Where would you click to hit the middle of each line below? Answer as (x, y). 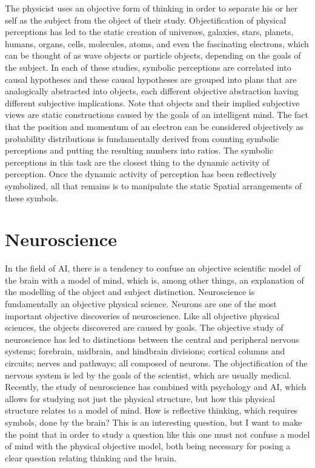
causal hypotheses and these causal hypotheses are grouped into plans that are (151, 79)
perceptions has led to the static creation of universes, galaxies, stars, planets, (149, 32)
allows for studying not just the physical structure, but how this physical (140, 398)
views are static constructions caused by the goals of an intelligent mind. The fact (157, 115)
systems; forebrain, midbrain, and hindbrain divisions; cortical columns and (145, 351)
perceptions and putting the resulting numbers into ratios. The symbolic (139, 150)
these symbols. (32, 197)
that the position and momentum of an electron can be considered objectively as (154, 126)
